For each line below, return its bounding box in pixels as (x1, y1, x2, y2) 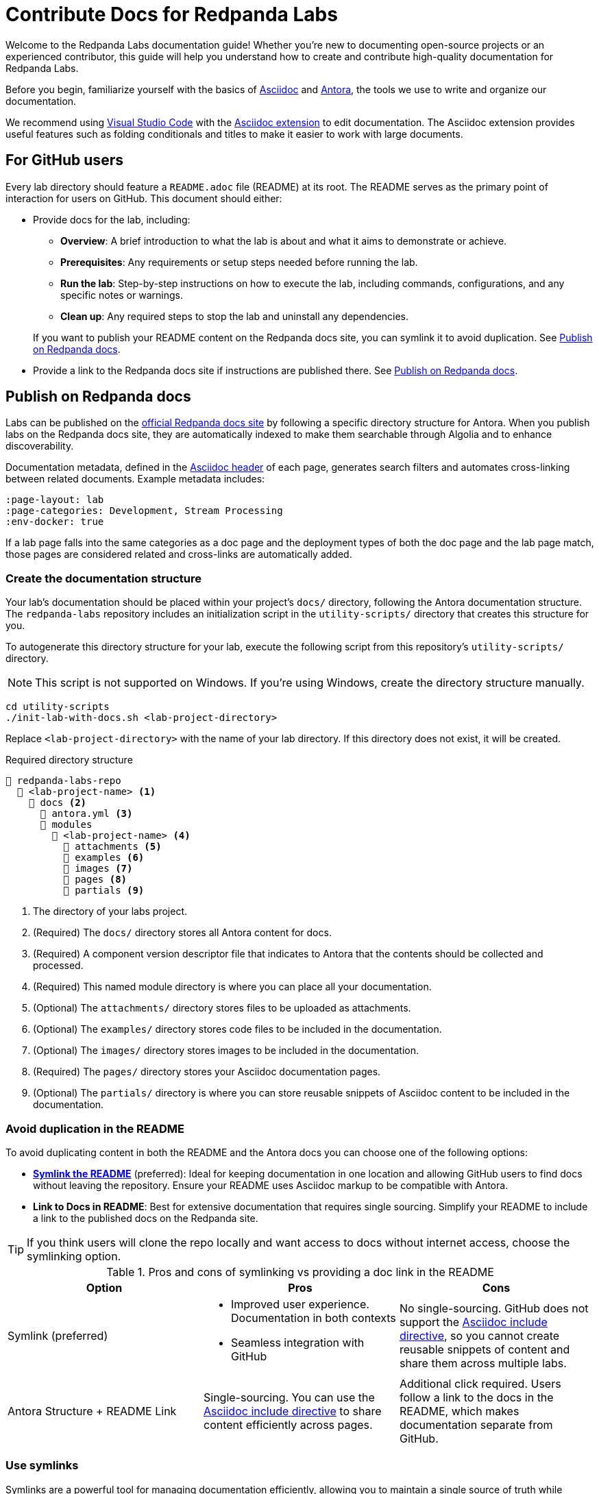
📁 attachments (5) (63, 841, 162, 853)
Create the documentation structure (5, 571, 201, 585)
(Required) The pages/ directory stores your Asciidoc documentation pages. (33, 1066, 381, 1078)
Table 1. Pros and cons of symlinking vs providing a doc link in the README (106, 1264, 494, 1279)
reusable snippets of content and (399, 1342, 570, 1356)
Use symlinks (5, 1458, 79, 1473)
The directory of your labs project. (33, 905, 188, 918)
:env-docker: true (5, 516, 104, 528)
